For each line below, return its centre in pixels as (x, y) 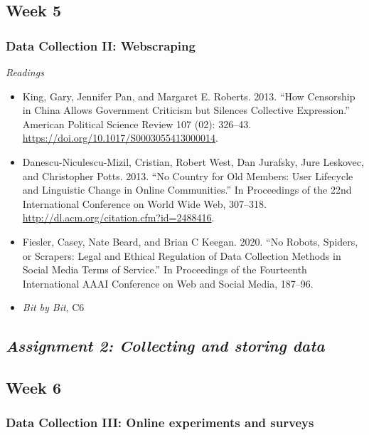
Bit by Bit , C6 (53, 307)
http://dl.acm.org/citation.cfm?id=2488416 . (118, 217)
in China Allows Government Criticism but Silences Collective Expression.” (186, 110)
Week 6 (33, 388)
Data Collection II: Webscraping (101, 45)
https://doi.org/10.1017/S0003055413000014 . (120, 138)
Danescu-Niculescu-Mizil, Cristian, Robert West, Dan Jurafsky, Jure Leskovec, (193, 161)
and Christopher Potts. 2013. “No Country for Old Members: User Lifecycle (188, 175)
